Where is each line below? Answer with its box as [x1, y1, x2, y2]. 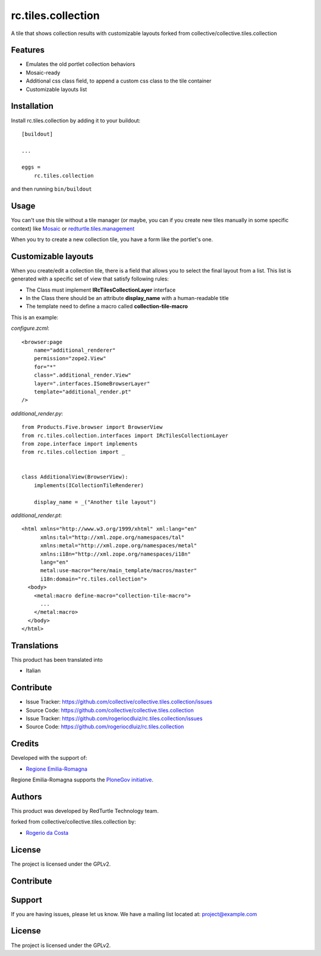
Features [11, 45, 45, 55]
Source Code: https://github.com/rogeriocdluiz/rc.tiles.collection [26, 723, 184, 730]
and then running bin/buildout [11, 185, 92, 193]
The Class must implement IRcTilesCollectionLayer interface [26, 286, 176, 294]
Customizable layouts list [26, 86, 87, 93]
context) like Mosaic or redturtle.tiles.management [11, 225, 135, 232]
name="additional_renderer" [33, 346, 116, 354]
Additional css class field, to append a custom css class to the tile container [26, 77, 212, 84]
